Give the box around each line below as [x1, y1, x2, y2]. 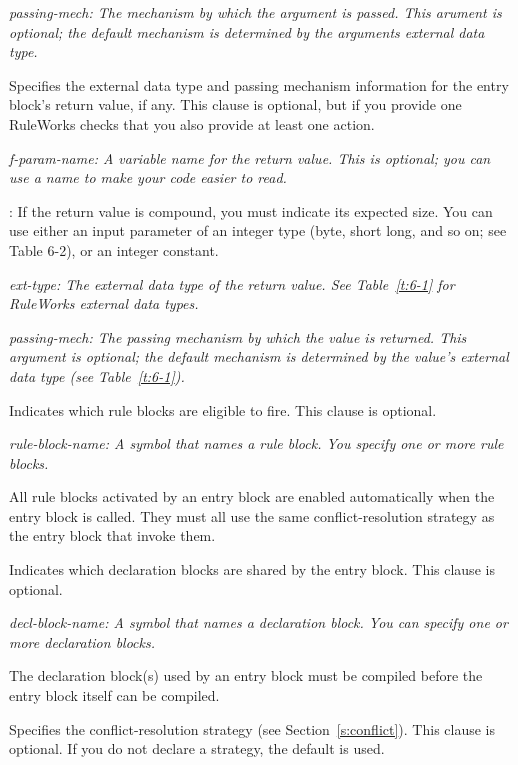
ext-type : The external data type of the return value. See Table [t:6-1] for [9, 273, 455, 294]
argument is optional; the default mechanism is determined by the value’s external [9, 346, 509, 367]
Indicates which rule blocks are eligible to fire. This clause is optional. [9, 399, 437, 420]
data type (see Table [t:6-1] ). [9, 365, 185, 386]
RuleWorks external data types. [9, 293, 199, 314]
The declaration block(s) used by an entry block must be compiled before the [9, 665, 483, 686]
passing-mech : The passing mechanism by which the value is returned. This [9, 326, 467, 347]
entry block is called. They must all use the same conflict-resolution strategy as [9, 505, 495, 526]
